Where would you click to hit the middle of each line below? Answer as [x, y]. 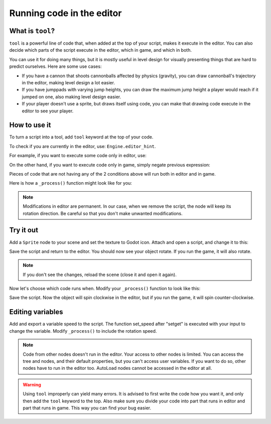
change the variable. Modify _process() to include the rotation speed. [83, 331]
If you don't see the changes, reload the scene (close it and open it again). [100, 274]
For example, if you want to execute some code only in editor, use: [78, 156]
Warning [32, 384]
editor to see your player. [48, 111]
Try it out [24, 230]
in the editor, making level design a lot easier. [69, 83]
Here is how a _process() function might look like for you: [71, 183]
